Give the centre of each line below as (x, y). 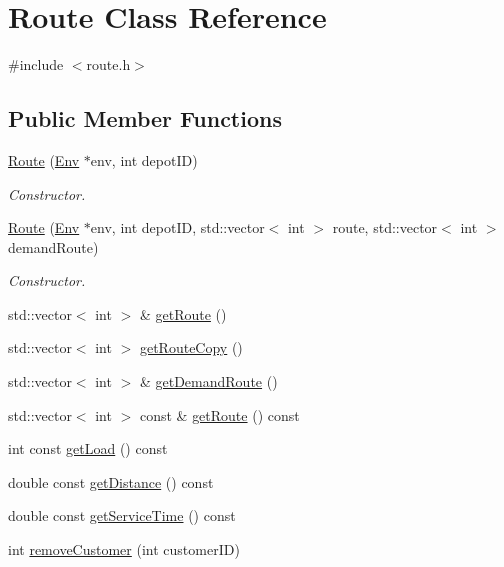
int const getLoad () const (88, 448)
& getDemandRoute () (208, 381)
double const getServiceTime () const (122, 515)
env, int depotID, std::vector (177, 227)
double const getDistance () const (111, 481)
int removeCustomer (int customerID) (124, 549)
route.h (108, 64)
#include (36, 64)
